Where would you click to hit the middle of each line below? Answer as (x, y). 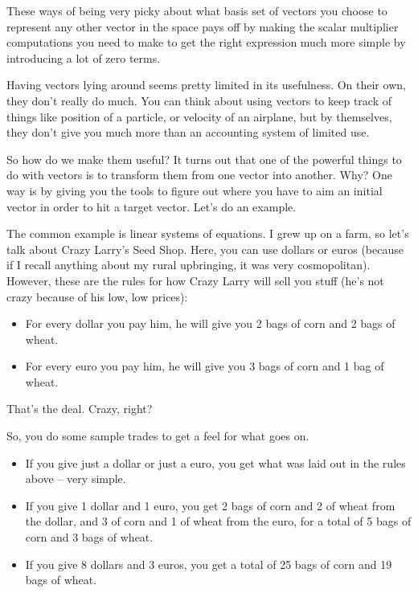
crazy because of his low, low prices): (97, 296)
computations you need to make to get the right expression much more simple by (206, 42)
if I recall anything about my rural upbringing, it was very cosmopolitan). (189, 265)
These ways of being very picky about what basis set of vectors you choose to (197, 10)
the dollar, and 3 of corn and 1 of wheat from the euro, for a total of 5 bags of (218, 521)
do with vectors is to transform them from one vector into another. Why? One (199, 175)
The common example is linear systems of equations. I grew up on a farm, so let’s (208, 233)
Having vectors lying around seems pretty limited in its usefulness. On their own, (206, 85)
